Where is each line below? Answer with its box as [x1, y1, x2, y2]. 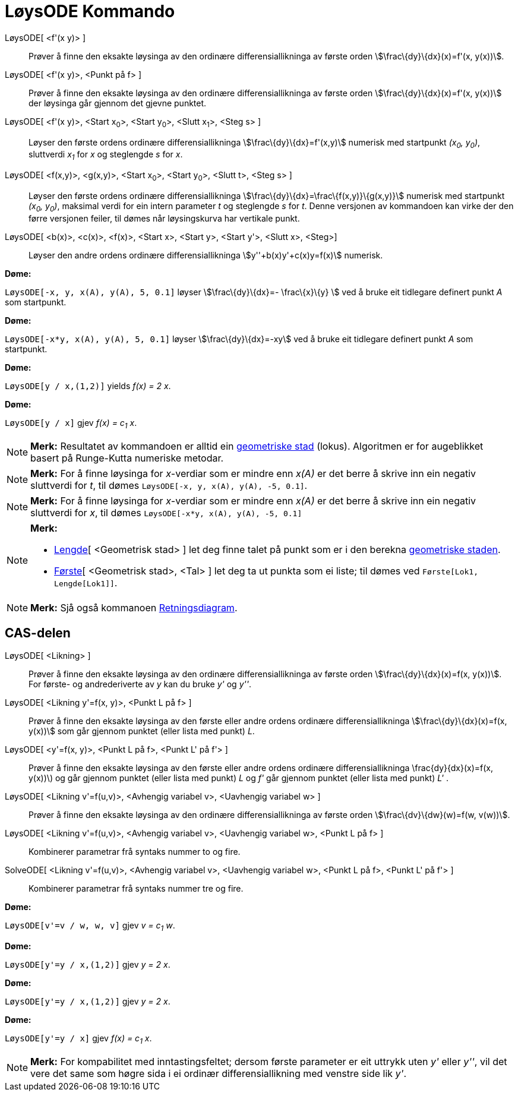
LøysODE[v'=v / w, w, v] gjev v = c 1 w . [5, 920, 175, 933]
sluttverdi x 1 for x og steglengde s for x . [29, 149, 183, 162]
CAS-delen [5, 625, 71, 640]
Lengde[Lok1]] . [54, 576, 118, 589]
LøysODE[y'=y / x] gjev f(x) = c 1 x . [5, 1033, 152, 1046]
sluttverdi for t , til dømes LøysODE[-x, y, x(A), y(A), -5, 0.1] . [30, 479, 308, 491]
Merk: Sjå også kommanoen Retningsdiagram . [30, 601, 238, 614]
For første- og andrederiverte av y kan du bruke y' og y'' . [29, 679, 251, 690]
